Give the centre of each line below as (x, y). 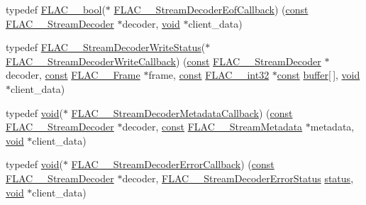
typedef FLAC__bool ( (56, 9)
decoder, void (151, 23)
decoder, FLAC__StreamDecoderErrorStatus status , (238, 178)
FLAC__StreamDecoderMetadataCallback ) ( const (182, 112)
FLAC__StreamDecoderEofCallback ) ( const (211, 9)
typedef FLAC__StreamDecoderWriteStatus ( (106, 47)
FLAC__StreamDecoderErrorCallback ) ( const (173, 164)
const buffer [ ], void (318, 75)
